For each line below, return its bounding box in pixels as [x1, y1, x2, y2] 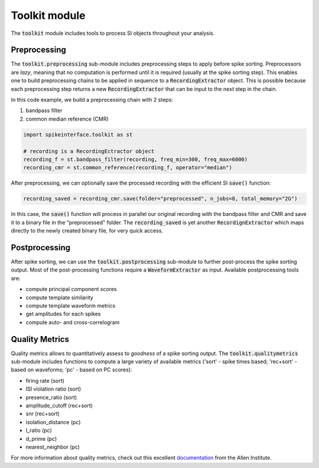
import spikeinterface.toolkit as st [23, 131, 133, 138]
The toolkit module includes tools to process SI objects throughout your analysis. [11, 30, 215, 37]
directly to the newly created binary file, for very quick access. [11, 227, 164, 234]
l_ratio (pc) [25, 427, 53, 434]
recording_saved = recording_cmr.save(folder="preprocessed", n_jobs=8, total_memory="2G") [23, 195, 298, 202]
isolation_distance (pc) [25, 418, 81, 425]
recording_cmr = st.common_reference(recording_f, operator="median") [23, 164, 233, 171]
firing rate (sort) [25, 377, 64, 384]
